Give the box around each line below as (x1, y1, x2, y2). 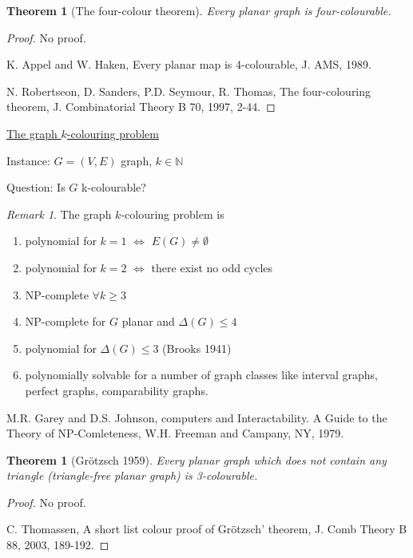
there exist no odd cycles (151, 259, 273, 275)
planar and (121, 313, 175, 330)
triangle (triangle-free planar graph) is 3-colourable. (6, 467, 258, 484)
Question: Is (6, 179, 66, 196)
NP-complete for (25, 313, 106, 330)
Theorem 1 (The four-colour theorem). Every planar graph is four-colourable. (6, 2, 391, 18)
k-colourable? (81, 179, 146, 196)
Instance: (6, 152, 50, 168)
